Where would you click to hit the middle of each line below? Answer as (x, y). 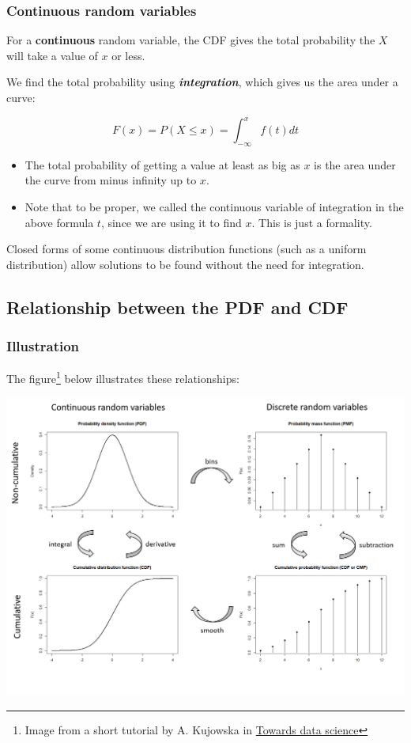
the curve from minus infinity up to (111, 180)
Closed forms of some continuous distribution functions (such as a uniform (187, 249)
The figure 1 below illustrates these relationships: (123, 377)
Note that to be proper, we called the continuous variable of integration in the (214, 207)
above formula (59, 222)
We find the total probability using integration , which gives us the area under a (202, 82)
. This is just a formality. (312, 222)
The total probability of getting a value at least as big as (162, 164)
